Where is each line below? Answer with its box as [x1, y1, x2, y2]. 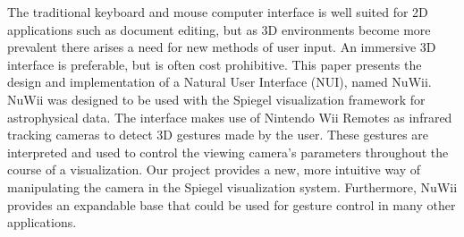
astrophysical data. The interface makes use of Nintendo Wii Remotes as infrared [7, 107, 452, 126]
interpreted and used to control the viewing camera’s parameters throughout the [7, 142, 449, 161]
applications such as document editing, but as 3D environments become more [7, 20, 431, 38]
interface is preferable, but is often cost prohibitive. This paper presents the [7, 55, 422, 73]
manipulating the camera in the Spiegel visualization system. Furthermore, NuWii [7, 177, 458, 196]
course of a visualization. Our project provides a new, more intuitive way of [7, 160, 421, 179]
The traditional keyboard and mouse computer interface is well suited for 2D [7, 3, 428, 21]
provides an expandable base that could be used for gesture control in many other [7, 195, 456, 214]
